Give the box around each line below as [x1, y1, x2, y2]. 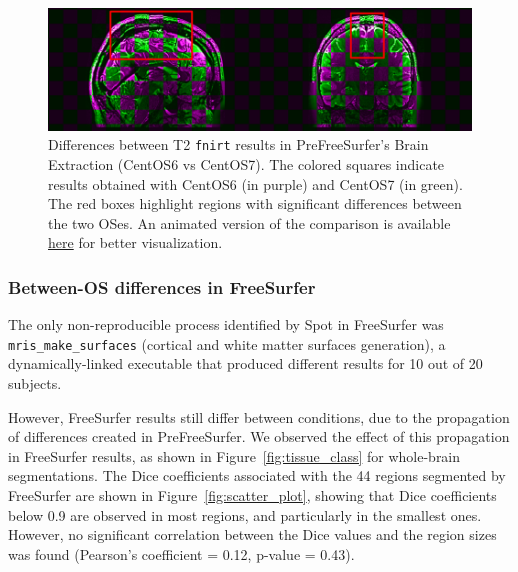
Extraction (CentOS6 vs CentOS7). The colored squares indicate [48, 153, 445, 174]
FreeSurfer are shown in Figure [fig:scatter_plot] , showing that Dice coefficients [8, 484, 497, 505]
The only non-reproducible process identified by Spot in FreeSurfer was [8, 314, 444, 335]
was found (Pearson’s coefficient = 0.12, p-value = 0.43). [8, 543, 355, 564]
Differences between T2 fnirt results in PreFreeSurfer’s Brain [48, 134, 429, 155]
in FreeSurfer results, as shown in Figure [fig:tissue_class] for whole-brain [8, 445, 461, 466]
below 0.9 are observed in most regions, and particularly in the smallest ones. [8, 504, 482, 525]
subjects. [8, 372, 62, 393]
